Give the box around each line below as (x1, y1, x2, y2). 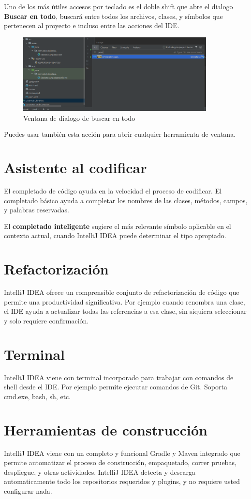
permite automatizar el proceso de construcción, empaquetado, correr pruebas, (4, 457, 236, 467)
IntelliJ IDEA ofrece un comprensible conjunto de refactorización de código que (4, 287, 239, 297)
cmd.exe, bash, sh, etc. (4, 391, 71, 401)
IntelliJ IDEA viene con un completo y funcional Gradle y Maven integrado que (4, 448, 240, 458)
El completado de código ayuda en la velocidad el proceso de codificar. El (4, 186, 222, 196)
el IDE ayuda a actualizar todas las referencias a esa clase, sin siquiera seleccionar (4, 306, 247, 316)
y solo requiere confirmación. (4, 315, 89, 325)
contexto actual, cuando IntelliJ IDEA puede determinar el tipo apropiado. (4, 230, 226, 241)
